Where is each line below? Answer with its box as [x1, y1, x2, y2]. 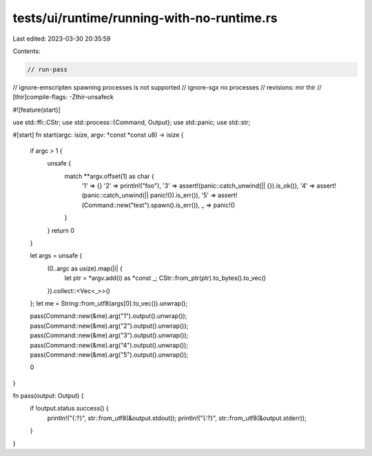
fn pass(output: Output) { [12, 392, 84, 400]
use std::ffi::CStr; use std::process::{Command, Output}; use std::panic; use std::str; [12, 118, 251, 127]
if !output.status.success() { [30, 404, 110, 413]
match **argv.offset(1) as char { [64, 172, 154, 180]
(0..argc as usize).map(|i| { [47, 264, 123, 272]
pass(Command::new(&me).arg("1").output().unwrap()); [30, 312, 187, 320]
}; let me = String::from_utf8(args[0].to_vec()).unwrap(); [30, 299, 188, 307]
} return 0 [47, 226, 75, 235]
